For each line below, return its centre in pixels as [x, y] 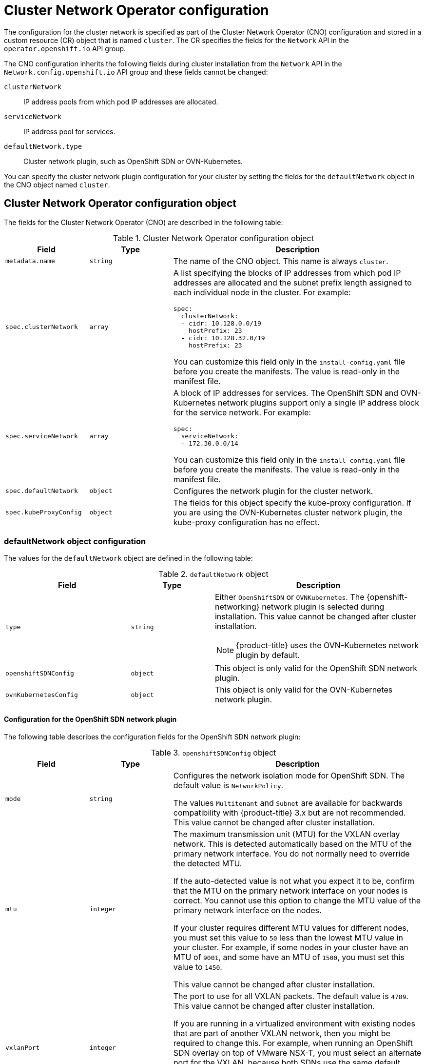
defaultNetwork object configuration [75, 541]
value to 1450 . [198, 967]
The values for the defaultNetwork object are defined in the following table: [128, 558]
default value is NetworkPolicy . [228, 785]
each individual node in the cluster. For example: [262, 292]
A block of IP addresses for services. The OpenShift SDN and [286, 393]
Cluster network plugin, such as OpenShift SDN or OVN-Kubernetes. [133, 161]
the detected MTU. [208, 863]
